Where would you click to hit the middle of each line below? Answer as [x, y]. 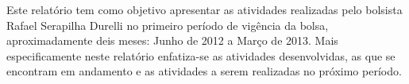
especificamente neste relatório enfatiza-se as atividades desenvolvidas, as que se [201, 55]
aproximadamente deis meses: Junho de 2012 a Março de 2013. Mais [172, 40]
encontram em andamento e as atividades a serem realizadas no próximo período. [204, 71]
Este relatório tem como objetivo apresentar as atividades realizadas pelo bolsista [204, 9]
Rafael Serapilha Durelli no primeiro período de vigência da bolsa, [168, 25]
